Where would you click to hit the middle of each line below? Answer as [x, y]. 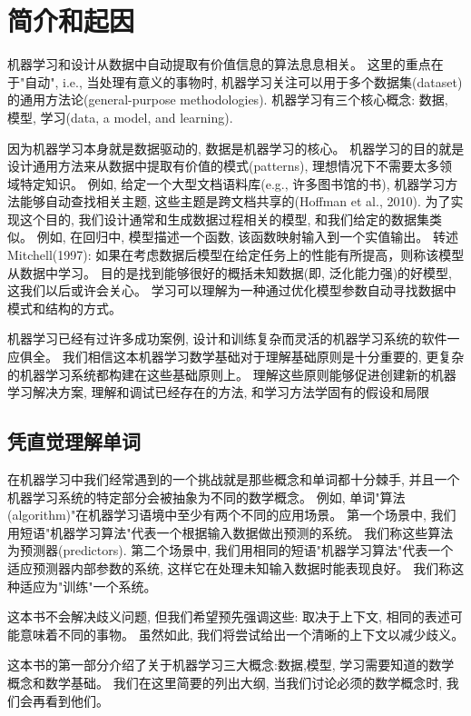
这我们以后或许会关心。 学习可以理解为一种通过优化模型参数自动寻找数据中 [232, 290]
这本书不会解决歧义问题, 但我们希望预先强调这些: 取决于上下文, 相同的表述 [229, 617]
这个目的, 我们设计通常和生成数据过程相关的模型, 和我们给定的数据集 [225, 219]
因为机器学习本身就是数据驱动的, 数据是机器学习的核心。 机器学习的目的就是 [236, 148]
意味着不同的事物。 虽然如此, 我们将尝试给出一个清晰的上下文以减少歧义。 [242, 634]
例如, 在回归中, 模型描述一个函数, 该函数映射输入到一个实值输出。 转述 [247, 237]
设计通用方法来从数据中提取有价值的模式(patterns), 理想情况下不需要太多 [224, 166]
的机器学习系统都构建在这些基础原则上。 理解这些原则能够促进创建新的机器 [232, 374]
